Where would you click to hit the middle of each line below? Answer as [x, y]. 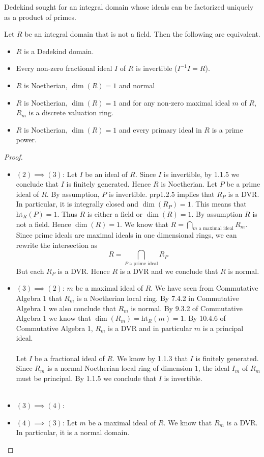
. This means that [219, 204]
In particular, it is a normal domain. [73, 432]
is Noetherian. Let [189, 184]
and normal [137, 85]
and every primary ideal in [160, 129]
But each [30, 271]
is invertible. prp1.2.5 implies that [162, 194]
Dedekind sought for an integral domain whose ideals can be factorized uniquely [129, 7]
